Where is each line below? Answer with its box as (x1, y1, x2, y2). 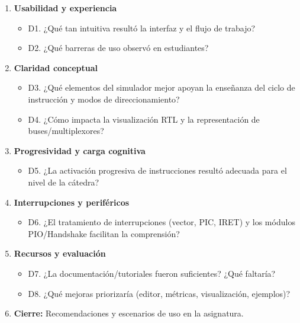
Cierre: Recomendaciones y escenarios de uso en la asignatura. (14, 307, 244, 319)
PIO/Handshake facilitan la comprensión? (28, 227, 180, 239)
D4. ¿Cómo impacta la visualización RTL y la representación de (28, 113, 260, 125)
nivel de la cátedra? (28, 175, 99, 188)
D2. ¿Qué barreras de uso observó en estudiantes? (28, 41, 209, 54)
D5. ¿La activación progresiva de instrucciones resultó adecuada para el (28, 164, 287, 177)
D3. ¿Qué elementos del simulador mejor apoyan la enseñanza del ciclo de (28, 81, 295, 94)
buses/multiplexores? (28, 124, 104, 137)
